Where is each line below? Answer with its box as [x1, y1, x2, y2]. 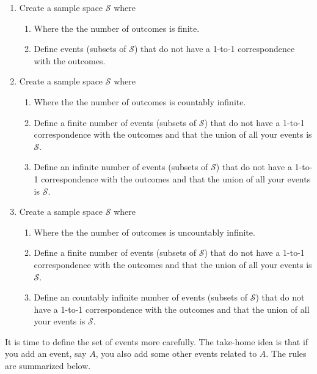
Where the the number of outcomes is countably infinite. [34, 95, 246, 108]
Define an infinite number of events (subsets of [34, 160, 208, 173]
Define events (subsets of [34, 42, 126, 55]
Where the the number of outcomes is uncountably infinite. [34, 225, 255, 238]
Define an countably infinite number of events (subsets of [34, 291, 247, 304]
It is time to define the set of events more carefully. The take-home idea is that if [5, 335, 308, 348]
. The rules [266, 347, 307, 360]
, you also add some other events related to [95, 347, 257, 360]
